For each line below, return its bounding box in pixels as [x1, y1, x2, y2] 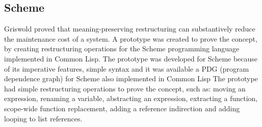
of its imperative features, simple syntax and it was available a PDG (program [4, 63, 249, 74]
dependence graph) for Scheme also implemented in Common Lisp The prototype [4, 73, 258, 84]
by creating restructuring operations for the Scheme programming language [4, 43, 240, 54]
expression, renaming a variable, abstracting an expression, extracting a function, [4, 93, 258, 104]
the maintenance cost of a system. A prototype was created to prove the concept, [4, 33, 257, 44]
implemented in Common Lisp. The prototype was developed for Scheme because [4, 53, 258, 63]
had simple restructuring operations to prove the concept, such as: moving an [4, 83, 246, 93]
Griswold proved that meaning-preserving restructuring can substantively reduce [4, 23, 255, 34]
